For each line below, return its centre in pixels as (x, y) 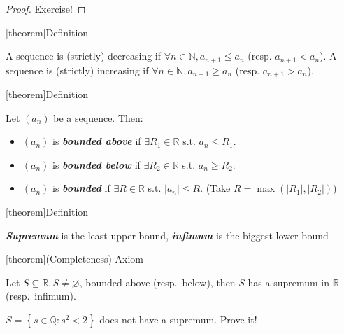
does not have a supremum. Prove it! (178, 320)
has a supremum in (289, 282)
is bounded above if (97, 141)
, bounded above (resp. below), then (157, 282)
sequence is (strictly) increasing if (77, 70)
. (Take (215, 188)
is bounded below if (96, 164)
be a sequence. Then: (98, 117)
